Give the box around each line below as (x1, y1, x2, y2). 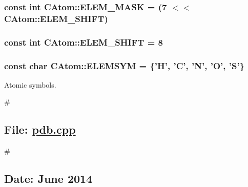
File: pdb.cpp (4, 121, 76, 137)
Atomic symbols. (4, 79, 56, 90)
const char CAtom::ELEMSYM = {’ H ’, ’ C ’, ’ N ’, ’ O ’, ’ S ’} (4, 59, 245, 72)
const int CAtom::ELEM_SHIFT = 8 (4, 35, 163, 48)
